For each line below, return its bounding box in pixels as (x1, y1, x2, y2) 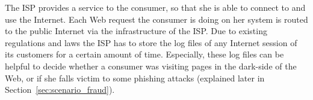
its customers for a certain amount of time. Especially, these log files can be (5, 48, 284, 60)
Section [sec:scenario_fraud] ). (5, 83, 115, 96)
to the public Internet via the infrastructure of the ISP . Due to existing (5, 25, 267, 37)
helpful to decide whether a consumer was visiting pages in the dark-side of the (5, 59, 297, 72)
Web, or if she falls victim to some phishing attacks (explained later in (5, 71, 265, 84)
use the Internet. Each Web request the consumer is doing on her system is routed (5, 13, 308, 25)
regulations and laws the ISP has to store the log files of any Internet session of (5, 36, 297, 49)
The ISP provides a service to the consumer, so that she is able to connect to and (5, 1, 306, 13)
